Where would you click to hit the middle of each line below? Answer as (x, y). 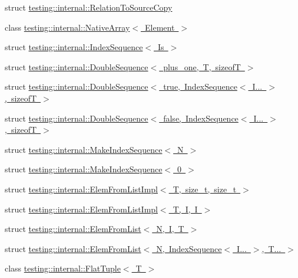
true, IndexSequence (200, 86)
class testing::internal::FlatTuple (63, 268)
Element (160, 27)
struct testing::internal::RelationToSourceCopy (89, 7)
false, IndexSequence (201, 118)
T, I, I (185, 209)
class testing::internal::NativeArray (67, 27)
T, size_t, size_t (205, 189)
